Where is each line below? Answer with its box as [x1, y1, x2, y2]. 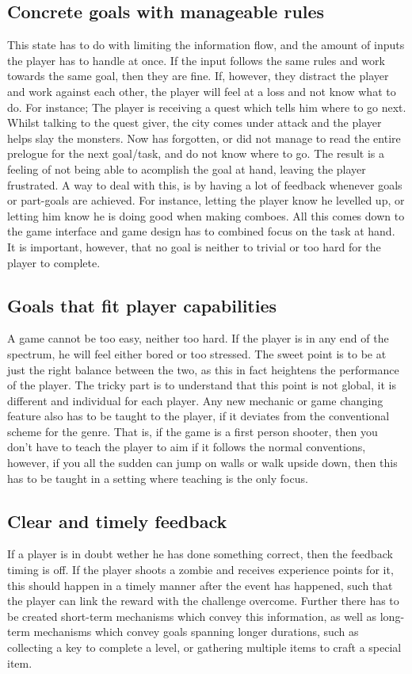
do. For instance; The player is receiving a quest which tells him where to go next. [7, 98, 406, 115]
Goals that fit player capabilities [7, 293, 277, 317]
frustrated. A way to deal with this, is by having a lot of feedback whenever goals [7, 176, 402, 193]
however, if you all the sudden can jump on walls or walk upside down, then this [7, 454, 398, 471]
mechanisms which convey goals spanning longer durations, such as [33, 623, 359, 640]
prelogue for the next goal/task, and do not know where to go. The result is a [7, 145, 384, 162]
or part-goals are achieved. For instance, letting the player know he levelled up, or [7, 192, 405, 209]
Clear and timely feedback [7, 508, 227, 533]
